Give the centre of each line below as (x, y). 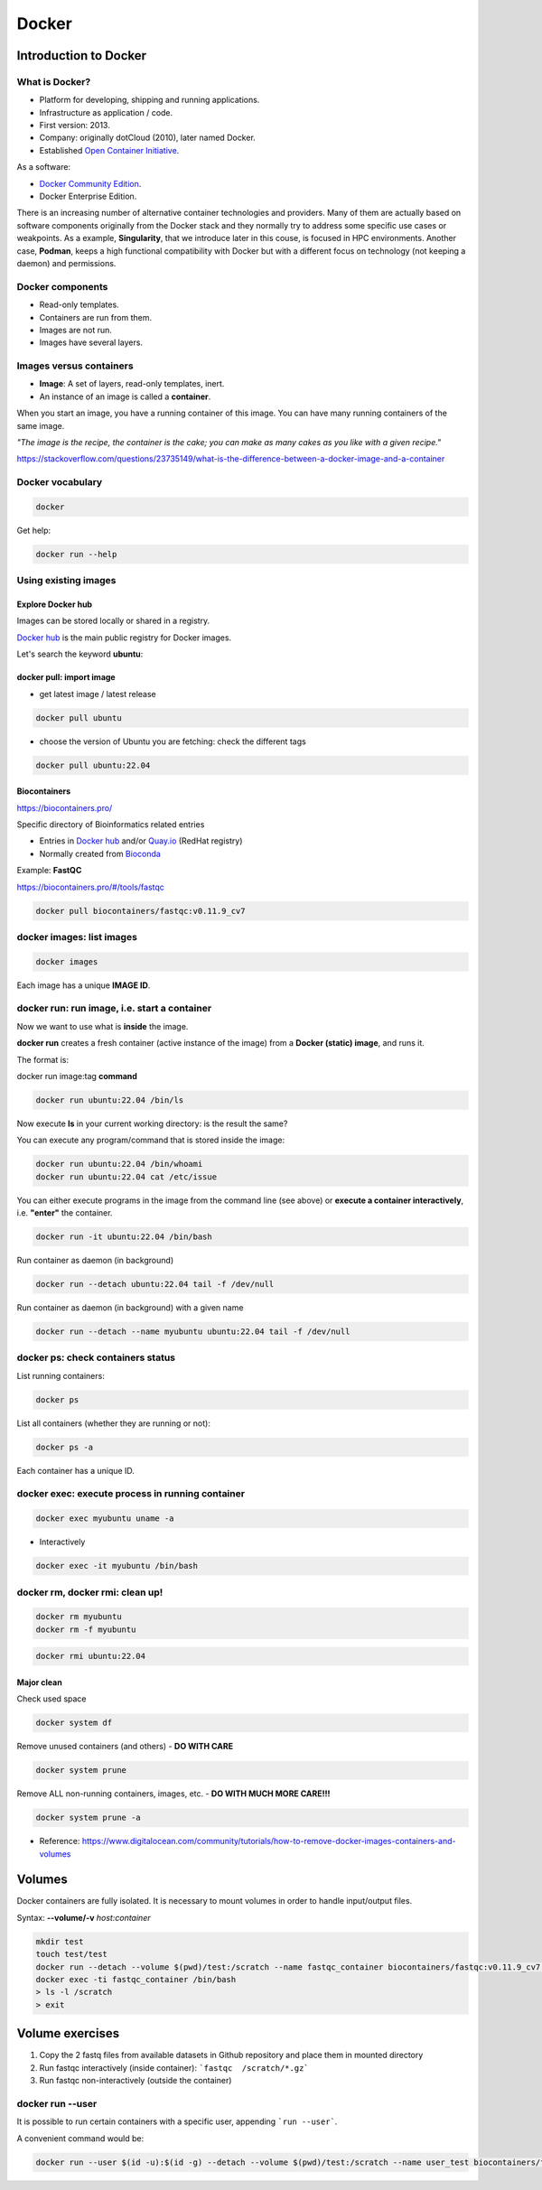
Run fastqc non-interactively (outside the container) (135, 2081)
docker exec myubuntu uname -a (105, 1519)
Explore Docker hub (55, 604)
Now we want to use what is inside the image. (103, 1026)
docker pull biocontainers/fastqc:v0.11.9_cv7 (140, 911)
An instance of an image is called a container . (125, 396)
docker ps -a (65, 1447)
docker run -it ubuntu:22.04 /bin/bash (124, 1237)
